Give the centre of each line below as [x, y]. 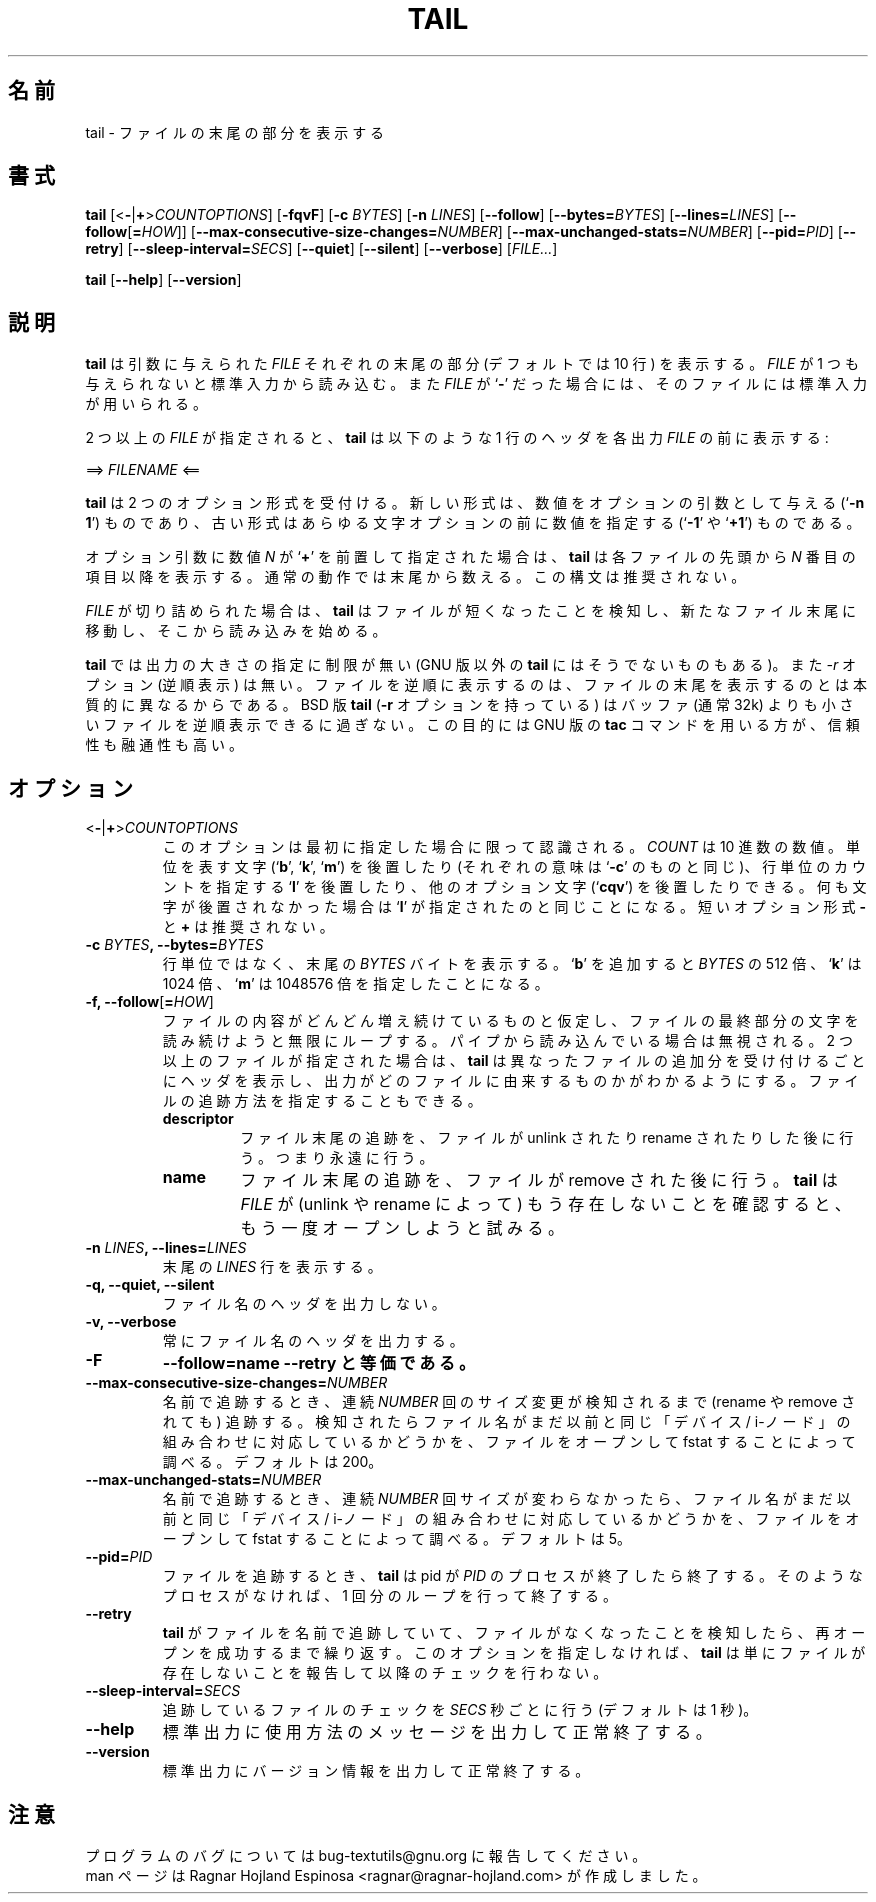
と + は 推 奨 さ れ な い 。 [248, 927]
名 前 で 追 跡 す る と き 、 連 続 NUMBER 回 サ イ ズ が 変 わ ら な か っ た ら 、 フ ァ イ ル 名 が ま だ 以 [506, 1499]
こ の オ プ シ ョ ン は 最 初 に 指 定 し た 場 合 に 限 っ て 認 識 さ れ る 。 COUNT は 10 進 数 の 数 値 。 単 [511, 847]
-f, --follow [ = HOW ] [149, 1002]
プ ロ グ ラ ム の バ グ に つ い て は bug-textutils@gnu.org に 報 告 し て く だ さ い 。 [366, 1855]
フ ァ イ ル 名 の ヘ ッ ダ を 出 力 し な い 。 [304, 1304]
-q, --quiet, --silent [150, 1285]
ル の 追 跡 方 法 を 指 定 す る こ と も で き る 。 [322, 1101]
